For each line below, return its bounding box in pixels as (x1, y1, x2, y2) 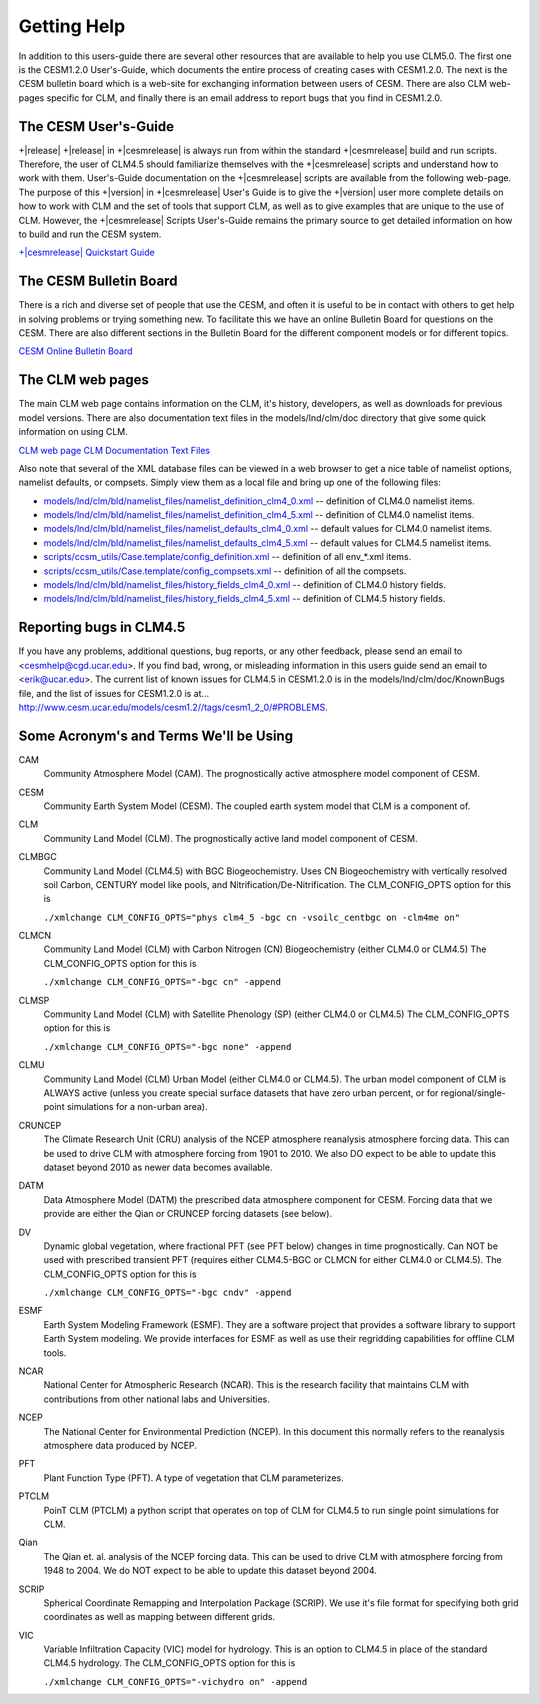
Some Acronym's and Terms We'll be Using (18, 727, 294, 744)
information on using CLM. (18, 426, 129, 438)
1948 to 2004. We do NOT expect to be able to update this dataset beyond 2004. (43, 1565, 377, 1577)
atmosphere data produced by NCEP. (43, 1439, 197, 1451)
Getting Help (18, 15, 126, 37)
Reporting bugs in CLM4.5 (18, 619, 186, 636)
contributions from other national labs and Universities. (43, 1393, 270, 1405)
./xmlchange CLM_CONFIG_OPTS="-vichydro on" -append (43, 1676, 308, 1687)
